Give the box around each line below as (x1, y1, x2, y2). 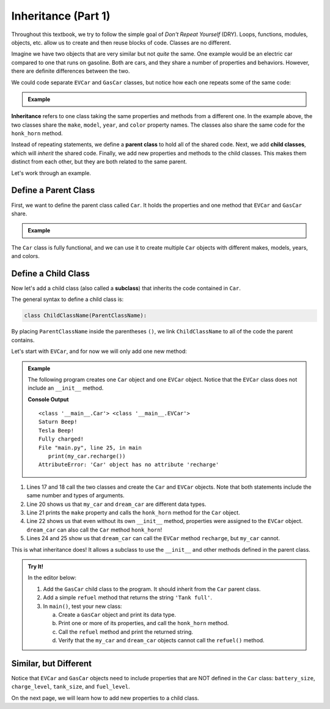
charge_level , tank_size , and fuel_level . (11, 683, 130, 691)
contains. (11, 336, 35, 344)
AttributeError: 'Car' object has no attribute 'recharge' (38, 461, 219, 468)
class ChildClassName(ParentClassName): (24, 312, 147, 319)
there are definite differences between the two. (11, 67, 130, 75)
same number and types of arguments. (26, 492, 125, 499)
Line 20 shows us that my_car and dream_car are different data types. (26, 500, 207, 508)
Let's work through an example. (11, 169, 92, 177)
